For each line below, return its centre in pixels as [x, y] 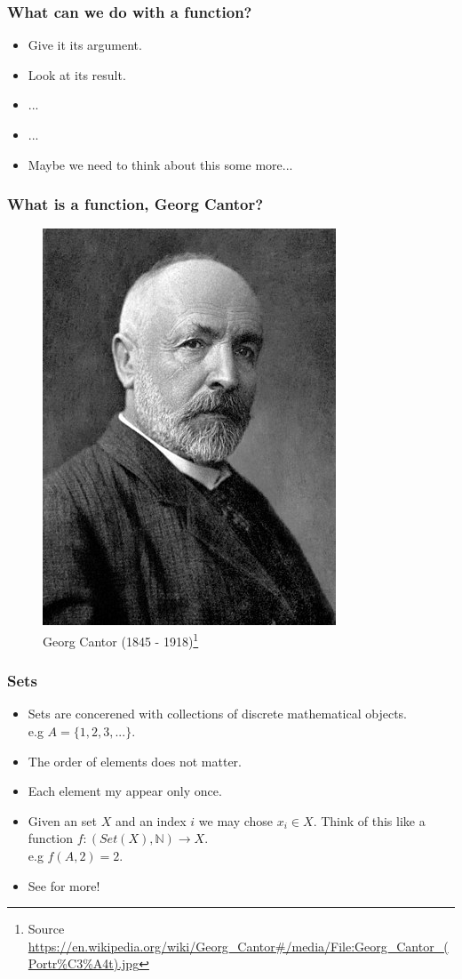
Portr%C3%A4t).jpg [84, 963]
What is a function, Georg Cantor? [135, 204]
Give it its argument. [85, 45]
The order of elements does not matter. [135, 761]
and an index [151, 820]
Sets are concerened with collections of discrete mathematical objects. [217, 714]
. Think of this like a [369, 820]
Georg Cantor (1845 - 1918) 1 [121, 640]
